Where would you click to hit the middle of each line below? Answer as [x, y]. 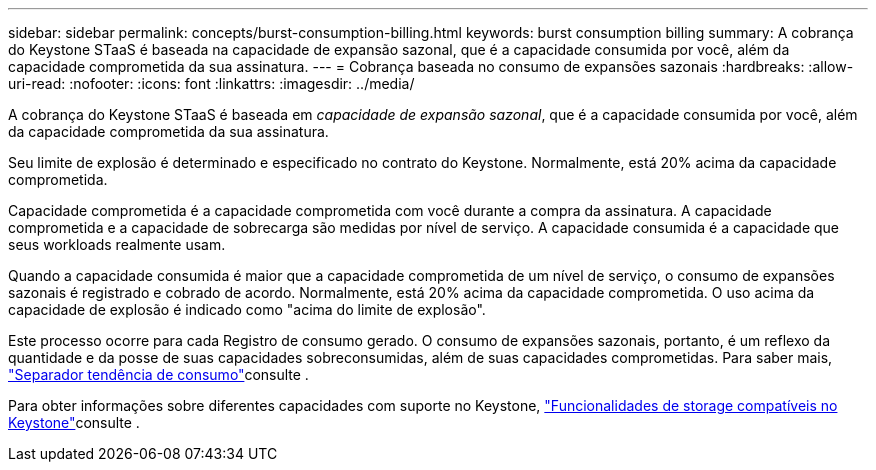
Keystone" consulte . [74, 422]
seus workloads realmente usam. [117, 244]
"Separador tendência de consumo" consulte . [158, 374]
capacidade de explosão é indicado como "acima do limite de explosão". [247, 309]
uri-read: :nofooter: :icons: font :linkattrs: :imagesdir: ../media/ [211, 83]
